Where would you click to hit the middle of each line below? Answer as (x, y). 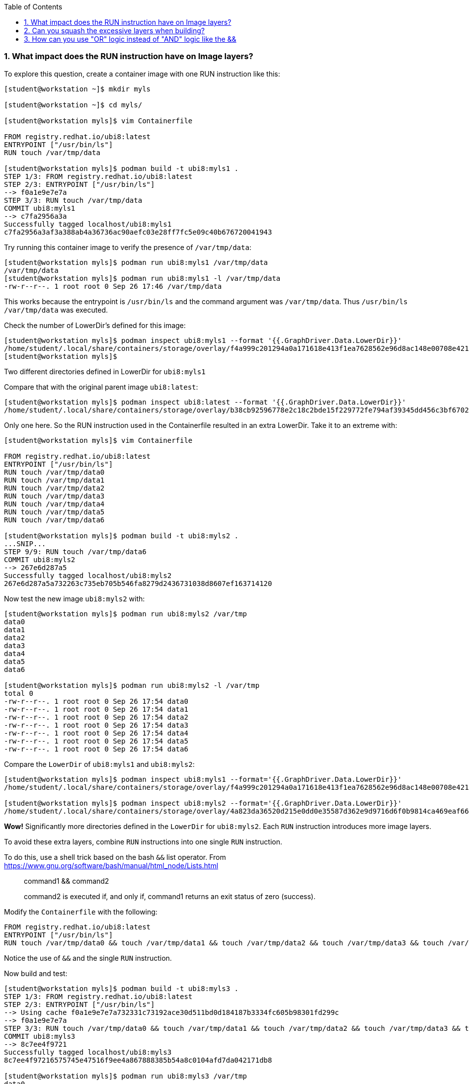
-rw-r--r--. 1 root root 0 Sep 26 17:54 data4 (96, 733)
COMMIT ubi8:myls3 (40, 1036)
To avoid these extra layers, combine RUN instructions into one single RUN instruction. (143, 841)
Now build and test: (36, 973)
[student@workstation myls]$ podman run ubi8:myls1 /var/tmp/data (136, 262)
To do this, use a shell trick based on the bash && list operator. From (115, 857)
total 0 (19, 693)
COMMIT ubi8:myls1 (40, 208)
